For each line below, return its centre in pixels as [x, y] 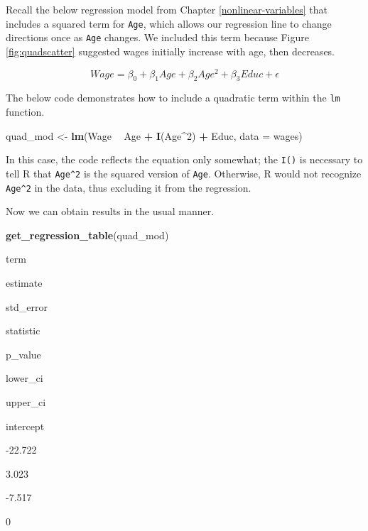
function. [25, 112]
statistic [23, 330]
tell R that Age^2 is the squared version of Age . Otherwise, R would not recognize [184, 173]
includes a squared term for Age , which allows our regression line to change [169, 23]
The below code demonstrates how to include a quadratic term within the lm [173, 98]
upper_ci [26, 401]
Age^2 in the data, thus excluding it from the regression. [129, 187]
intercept [25, 426]
